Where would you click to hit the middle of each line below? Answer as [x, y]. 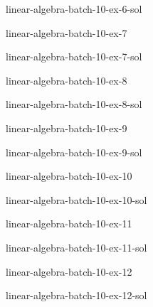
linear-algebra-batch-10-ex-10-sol [76, 199]
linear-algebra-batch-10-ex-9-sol [74, 152]
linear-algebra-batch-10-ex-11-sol [76, 247]
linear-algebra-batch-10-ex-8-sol [74, 104]
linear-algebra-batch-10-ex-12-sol [76, 295]
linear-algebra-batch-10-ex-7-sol [74, 56]
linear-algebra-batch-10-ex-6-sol [74, 9]
